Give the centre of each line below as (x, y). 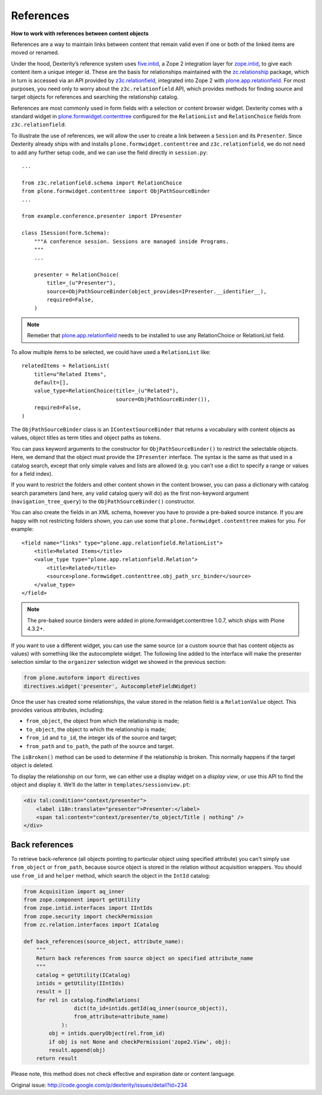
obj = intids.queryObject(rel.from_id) (107, 1034)
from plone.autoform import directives (82, 678)
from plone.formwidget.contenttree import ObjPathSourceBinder (116, 191)
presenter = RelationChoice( (76, 275)
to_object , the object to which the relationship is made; (96, 729)
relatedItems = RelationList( (66, 366)
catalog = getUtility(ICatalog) (83, 975)
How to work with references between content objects (80, 33)
